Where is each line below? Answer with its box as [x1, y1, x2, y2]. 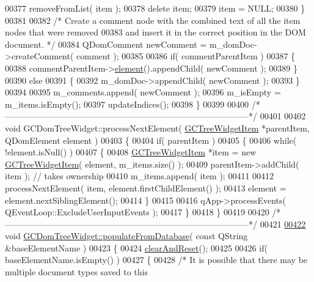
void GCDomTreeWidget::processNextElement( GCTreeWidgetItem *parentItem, [5, 121, 310, 134]
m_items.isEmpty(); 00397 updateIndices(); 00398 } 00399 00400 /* [5, 97, 260, 110]
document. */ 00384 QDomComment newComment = [5, 37, 207, 50]
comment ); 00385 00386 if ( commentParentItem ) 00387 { [76, 50, 296, 62]
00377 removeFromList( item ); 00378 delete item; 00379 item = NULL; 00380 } [5, 2, 305, 14]
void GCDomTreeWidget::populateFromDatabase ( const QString [5, 229, 248, 242]
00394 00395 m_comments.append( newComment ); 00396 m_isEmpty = [5, 86, 281, 98]
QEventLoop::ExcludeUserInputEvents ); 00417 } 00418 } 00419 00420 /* [5, 206, 281, 218]
